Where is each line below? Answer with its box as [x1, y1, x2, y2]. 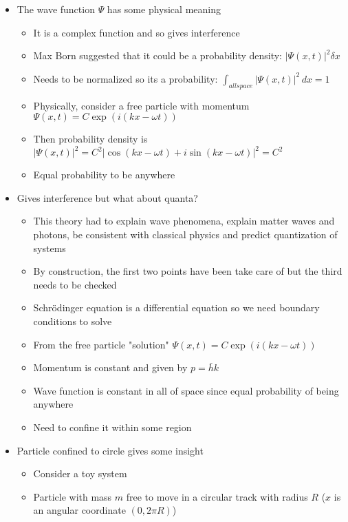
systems [33, 240, 66, 255]
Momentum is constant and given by [33, 360, 188, 375]
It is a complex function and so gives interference [33, 25, 240, 39]
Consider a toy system [33, 466, 127, 481]
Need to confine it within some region [33, 419, 192, 434]
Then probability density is [33, 132, 148, 146]
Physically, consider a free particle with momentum [33, 98, 250, 112]
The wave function [17, 2, 95, 16]
